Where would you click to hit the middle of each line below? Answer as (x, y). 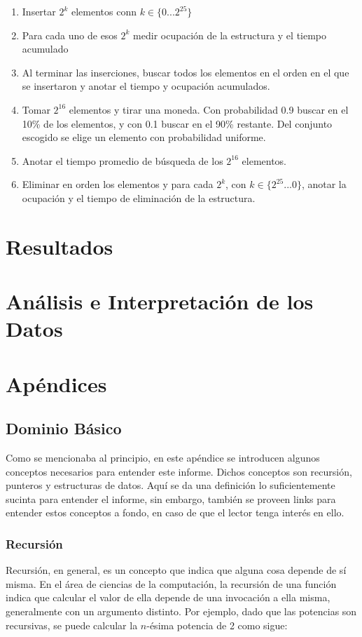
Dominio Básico (64, 428)
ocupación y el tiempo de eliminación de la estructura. (139, 197)
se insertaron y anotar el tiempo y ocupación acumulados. (146, 86)
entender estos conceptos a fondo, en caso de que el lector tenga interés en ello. (175, 512)
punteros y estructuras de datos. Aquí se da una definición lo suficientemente (170, 485)
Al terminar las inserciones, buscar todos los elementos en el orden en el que (186, 72)
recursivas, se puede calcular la (72, 625)
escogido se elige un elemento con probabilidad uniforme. (144, 137)
